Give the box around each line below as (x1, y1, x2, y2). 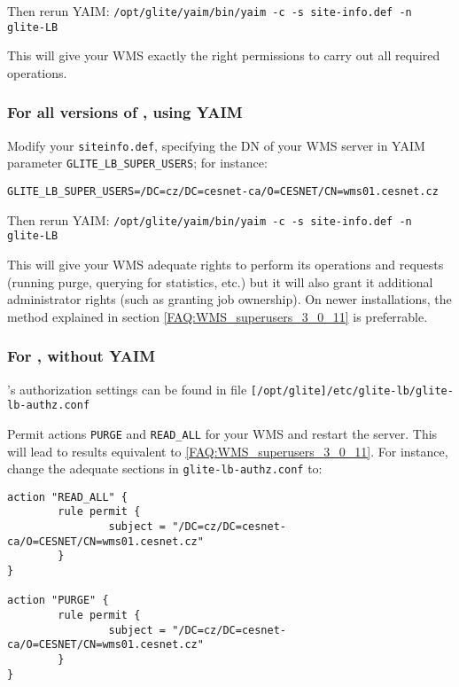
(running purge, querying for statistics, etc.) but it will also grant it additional (7, 272, 433, 291)
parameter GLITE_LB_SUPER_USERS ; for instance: (7, 153, 268, 172)
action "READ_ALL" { (7, 490, 128, 504)
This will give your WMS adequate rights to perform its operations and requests (7, 255, 444, 273)
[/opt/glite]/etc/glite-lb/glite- (250, 384, 454, 397)
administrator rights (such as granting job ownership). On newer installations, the (7, 290, 452, 308)
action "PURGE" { (7, 594, 109, 607)
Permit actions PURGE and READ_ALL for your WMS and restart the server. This (7, 424, 438, 442)
